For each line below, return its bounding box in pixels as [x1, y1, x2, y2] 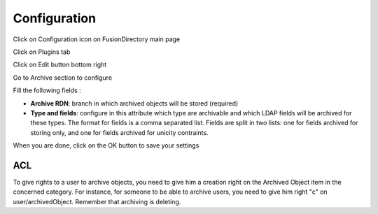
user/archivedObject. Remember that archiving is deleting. [13, 197, 181, 206]
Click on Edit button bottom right [13, 60, 107, 69]
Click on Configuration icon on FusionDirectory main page [13, 35, 181, 43]
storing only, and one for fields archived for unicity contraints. [30, 128, 209, 136]
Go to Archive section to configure [13, 73, 112, 82]
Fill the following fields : [13, 86, 82, 94]
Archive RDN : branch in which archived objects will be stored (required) [30, 99, 239, 108]
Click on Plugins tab [13, 48, 71, 56]
